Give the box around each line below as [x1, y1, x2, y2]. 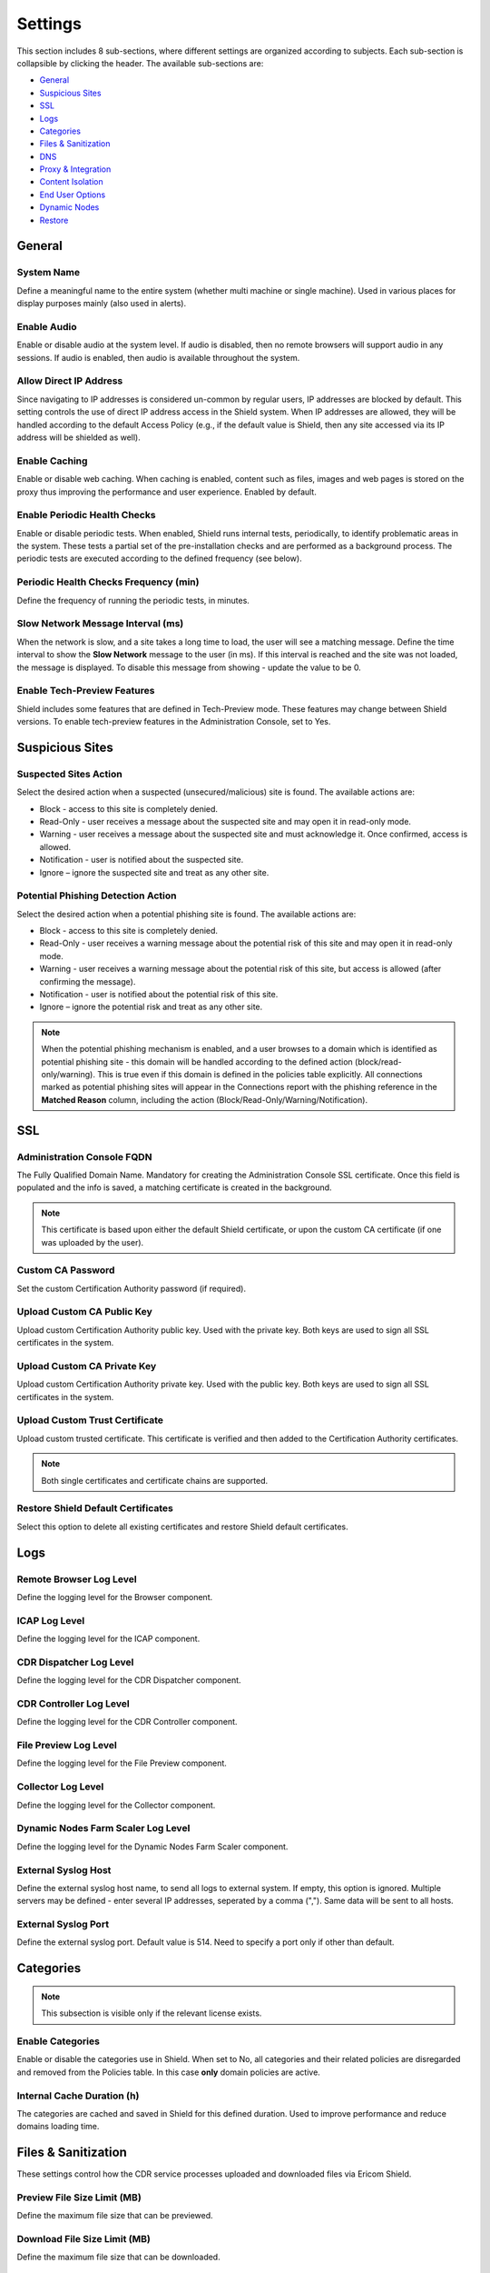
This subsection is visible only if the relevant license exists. [41, 2008, 262, 2018]
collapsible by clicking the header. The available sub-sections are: [16, 57, 264, 68]
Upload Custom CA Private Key [16, 1359, 157, 1372]
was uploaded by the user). [41, 1237, 144, 1247]
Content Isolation [39, 176, 103, 187]
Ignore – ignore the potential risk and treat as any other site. [39, 1001, 263, 1013]
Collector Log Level [16, 1780, 104, 1793]
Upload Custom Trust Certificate [16, 1414, 163, 1427]
